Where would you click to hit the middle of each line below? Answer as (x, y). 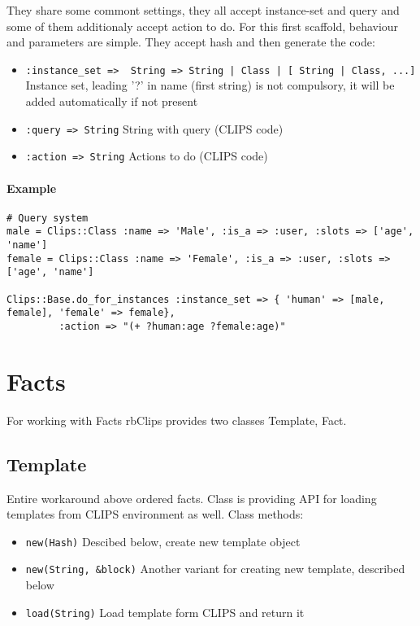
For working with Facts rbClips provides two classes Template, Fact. (177, 420)
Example (32, 188)
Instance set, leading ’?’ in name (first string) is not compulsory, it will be (210, 85)
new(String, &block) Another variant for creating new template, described (215, 569)
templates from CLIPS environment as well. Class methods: (155, 514)
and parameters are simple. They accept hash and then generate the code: (191, 42)
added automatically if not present (112, 101)
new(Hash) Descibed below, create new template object (163, 541)
